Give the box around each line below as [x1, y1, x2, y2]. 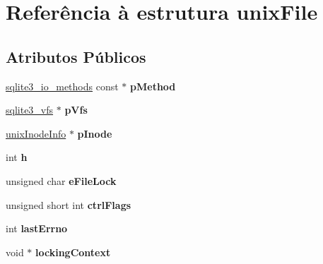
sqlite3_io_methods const [6, 78, 119, 93]
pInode [77, 126, 112, 140]
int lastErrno [6, 221, 68, 236]
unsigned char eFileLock [6, 173, 117, 188]
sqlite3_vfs [6, 102, 54, 117]
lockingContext [35, 244, 111, 259]
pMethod [130, 78, 176, 93]
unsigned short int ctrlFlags [6, 197, 131, 212]
